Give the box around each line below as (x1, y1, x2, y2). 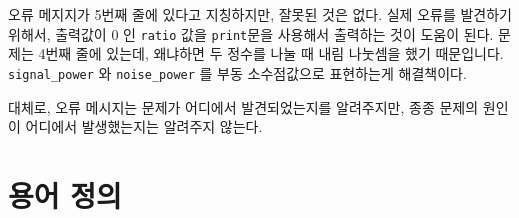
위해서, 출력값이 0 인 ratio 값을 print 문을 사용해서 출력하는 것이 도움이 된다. (8, 23, 494, 44)
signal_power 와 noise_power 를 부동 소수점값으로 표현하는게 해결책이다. (8, 62, 467, 83)
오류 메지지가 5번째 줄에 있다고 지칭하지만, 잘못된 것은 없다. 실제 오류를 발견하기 (8, 4, 512, 24)
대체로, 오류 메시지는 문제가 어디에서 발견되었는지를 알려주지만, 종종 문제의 (8, 96, 479, 117)
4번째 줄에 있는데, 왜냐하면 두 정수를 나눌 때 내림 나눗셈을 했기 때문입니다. (38, 43, 504, 64)
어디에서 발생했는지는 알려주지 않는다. (25, 116, 263, 137)
